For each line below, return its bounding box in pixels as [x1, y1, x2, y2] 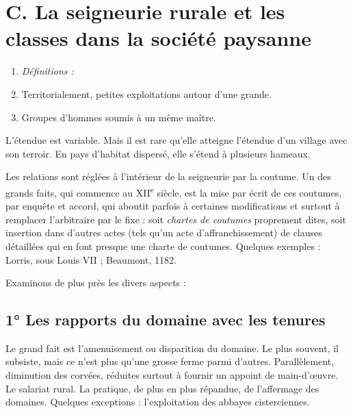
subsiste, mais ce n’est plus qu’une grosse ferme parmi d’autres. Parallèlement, [5, 354, 335, 368]
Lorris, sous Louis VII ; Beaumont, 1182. [5, 252, 176, 266]
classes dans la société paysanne [5, 24, 311, 52]
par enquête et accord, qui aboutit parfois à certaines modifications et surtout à [5, 199, 340, 213]
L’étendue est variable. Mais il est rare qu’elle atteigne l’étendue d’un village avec [5, 133, 348, 147]
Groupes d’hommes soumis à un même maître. [21, 110, 216, 124]
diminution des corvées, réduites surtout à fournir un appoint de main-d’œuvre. [5, 368, 339, 382]
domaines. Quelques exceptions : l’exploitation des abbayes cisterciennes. [5, 395, 310, 409]
